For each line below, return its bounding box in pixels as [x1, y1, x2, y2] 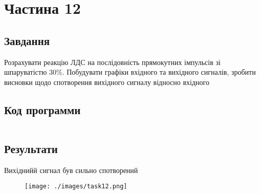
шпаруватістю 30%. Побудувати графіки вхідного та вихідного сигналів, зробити [4, 67, 256, 77]
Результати [4, 140, 58, 156]
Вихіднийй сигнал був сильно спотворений [4, 164, 138, 175]
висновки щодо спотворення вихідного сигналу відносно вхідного [4, 76, 209, 87]
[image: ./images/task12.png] [25, 183, 127, 190]
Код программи [4, 101, 81, 117]
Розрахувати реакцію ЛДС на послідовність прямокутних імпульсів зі [4, 56, 221, 67]
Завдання [4, 32, 50, 48]
